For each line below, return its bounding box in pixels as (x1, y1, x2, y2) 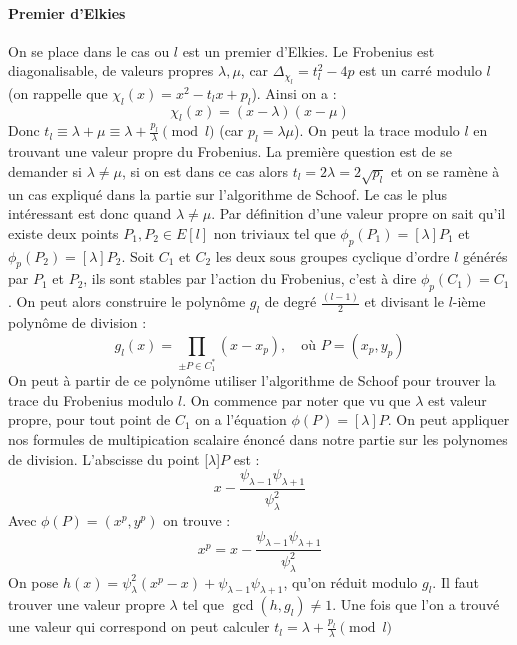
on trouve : (163, 510, 231, 531)
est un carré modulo (359, 60, 482, 81)
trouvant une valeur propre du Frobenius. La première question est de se (8, 141, 452, 162)
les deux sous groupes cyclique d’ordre (215, 245, 450, 266)
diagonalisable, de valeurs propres (8, 60, 214, 81)
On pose (8, 571, 59, 592)
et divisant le (364, 291, 444, 312)
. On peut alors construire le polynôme (8, 291, 246, 312)
